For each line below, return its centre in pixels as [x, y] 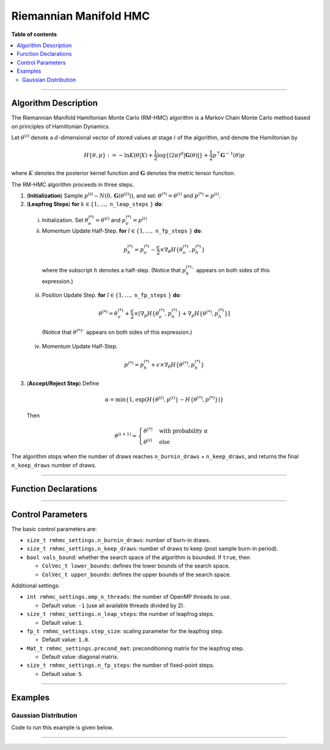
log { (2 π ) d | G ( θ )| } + [183, 154]
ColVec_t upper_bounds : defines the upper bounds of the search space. [137, 574]
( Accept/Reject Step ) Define [63, 384]
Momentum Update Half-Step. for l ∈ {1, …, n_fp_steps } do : [122, 231]
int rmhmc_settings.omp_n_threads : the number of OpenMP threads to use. [129, 597]
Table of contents [34, 34]
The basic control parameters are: [54, 529]
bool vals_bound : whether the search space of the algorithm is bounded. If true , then [138, 557]
